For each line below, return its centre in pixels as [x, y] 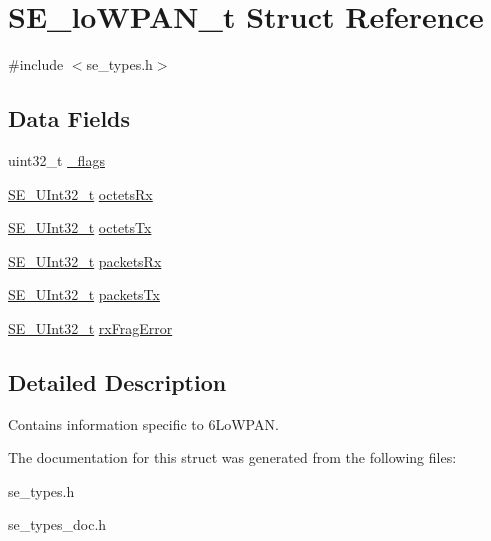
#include [36, 64]
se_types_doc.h [57, 524]
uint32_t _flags [56, 159]
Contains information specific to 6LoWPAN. [143, 423]
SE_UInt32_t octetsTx [80, 227]
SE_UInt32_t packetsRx [85, 260]
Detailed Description [117, 381]
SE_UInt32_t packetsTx [84, 294]
